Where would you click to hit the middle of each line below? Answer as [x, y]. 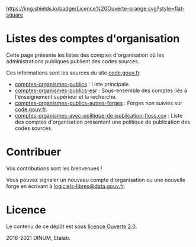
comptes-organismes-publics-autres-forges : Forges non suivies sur [98, 103]
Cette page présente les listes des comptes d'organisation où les [85, 55]
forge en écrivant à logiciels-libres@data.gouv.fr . [66, 186]
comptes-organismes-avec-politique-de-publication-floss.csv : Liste [99, 115]
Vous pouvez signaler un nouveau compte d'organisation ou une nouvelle [96, 180]
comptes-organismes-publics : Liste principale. [72, 84]
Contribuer [33, 152]
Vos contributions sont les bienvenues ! [54, 168]
